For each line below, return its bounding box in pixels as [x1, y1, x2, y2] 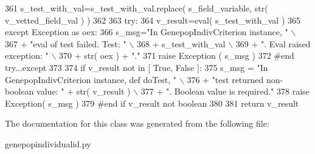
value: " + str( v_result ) [36, 85, 131, 98]
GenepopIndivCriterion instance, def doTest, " [5, 73, 177, 85]
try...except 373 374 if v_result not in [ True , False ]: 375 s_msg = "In [5, 61, 268, 73]
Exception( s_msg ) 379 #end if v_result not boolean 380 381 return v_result [5, 96, 299, 109]
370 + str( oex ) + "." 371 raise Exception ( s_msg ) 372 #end [59, 49, 294, 62]
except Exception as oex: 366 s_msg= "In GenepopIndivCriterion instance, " [5, 25, 288, 38]
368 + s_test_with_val [136, 37, 226, 50]
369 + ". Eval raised [235, 37, 311, 50]
